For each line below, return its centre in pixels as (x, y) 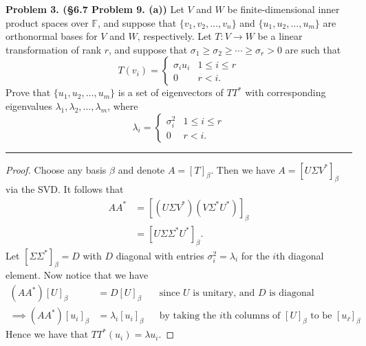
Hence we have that (47, 334)
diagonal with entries (160, 255)
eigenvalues (29, 105)
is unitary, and (224, 293)
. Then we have (243, 169)
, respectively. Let (174, 36)
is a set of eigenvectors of (171, 92)
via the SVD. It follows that (65, 189)
